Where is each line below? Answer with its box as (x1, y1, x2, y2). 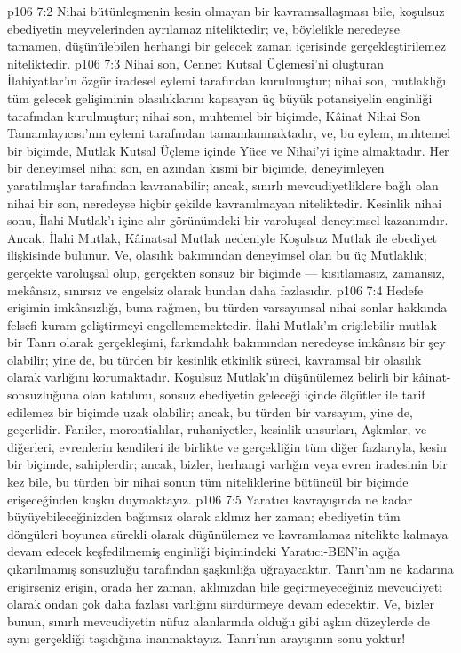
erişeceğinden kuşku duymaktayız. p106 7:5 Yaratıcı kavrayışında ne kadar (7, 489, 413, 508)
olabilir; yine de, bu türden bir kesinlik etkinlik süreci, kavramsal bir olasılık (7, 350, 422, 368)
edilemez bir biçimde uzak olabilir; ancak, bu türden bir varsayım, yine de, (7, 402, 413, 421)
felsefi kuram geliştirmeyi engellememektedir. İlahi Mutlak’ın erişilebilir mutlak (7, 315, 437, 334)
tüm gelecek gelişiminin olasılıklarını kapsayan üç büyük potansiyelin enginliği (7, 88, 433, 107)
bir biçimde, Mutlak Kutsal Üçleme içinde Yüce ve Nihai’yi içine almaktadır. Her (7, 141, 449, 159)
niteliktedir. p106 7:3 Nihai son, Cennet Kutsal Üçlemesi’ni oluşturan (7, 53, 384, 72)
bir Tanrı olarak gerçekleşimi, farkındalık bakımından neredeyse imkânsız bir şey (7, 333, 446, 351)
